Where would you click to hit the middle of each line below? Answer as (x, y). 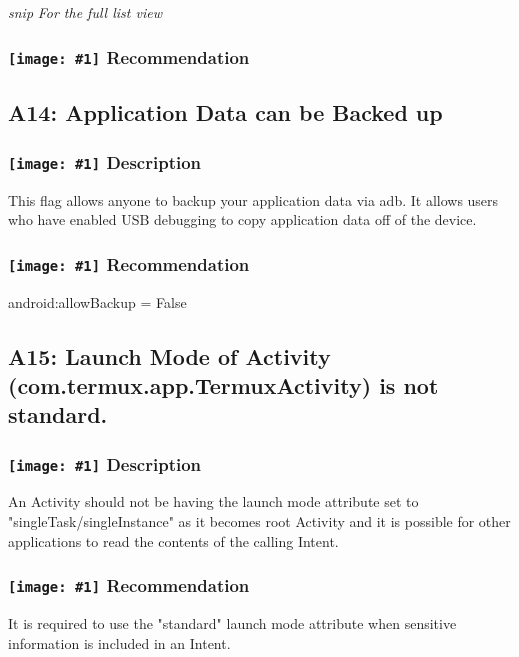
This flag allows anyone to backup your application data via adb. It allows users (253, 199)
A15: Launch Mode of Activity (169, 355)
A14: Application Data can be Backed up (225, 112)
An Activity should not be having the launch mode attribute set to (213, 501)
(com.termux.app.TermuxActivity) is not (223, 384)
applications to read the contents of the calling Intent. (173, 540)
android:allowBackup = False (97, 301)
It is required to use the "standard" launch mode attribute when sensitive (232, 623)
